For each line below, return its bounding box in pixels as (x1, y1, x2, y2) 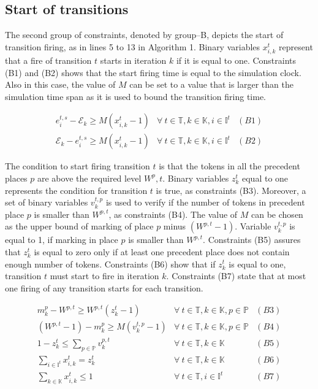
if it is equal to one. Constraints (176, 53, 297, 66)
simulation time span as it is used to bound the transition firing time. (5, 90, 267, 102)
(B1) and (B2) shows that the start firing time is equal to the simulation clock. (5, 66, 301, 79)
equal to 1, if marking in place (5, 233, 118, 246)
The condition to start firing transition (5, 160, 150, 172)
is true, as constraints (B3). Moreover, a (156, 183, 306, 196)
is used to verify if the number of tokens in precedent (105, 196, 305, 209)
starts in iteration (100, 53, 167, 66)
